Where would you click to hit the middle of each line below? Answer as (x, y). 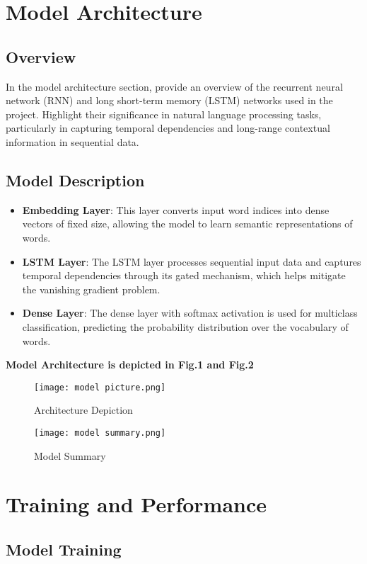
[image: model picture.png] (100, 387)
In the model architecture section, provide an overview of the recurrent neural (174, 86)
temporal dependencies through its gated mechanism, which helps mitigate (184, 275)
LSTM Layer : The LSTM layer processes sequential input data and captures (192, 261)
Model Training (64, 549)
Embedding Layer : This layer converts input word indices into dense (176, 209)
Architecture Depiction (83, 410)
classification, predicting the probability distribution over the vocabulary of (185, 326)
